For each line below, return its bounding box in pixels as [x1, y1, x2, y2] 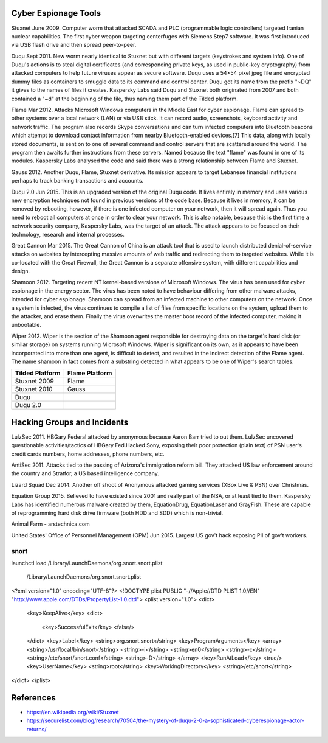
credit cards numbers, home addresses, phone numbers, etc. [11, 450, 165, 458]
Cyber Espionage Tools [11, 8, 101, 18]
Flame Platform [67, 369, 112, 377]
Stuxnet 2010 [15, 385, 53, 394]
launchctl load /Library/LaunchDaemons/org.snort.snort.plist [11, 559, 163, 567]
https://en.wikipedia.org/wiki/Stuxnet [26, 708, 120, 716]
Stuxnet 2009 [15, 377, 54, 386]
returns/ [26, 725, 47, 733]
